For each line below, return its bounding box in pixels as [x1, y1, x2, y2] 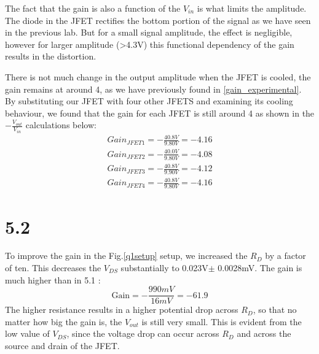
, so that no [253, 303, 297, 316]
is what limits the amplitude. [197, 2, 307, 14]
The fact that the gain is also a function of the [5, 2, 181, 14]
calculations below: [25, 118, 96, 131]
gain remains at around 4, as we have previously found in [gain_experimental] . [5, 82, 302, 95]
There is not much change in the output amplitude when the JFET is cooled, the [5, 70, 311, 83]
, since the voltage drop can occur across [66, 327, 219, 340]
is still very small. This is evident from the [141, 315, 302, 328]
